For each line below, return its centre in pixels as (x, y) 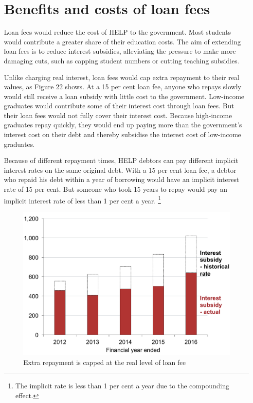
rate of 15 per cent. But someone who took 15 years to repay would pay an (116, 189)
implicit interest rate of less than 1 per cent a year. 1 (82, 200)
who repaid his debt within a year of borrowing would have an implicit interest (122, 179)
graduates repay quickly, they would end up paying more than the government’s (123, 125)
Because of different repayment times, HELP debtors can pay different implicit (121, 160)
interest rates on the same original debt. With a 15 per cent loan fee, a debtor (120, 170)
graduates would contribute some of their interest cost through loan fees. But (119, 106)
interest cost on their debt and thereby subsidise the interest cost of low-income (123, 134)
